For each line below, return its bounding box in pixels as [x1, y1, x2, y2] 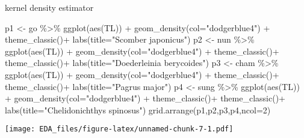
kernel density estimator [5, 1, 94, 13]
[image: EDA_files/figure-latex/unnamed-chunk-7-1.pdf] [5, 125, 234, 134]
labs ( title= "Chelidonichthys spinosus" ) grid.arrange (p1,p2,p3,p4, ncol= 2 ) [5, 103, 271, 116]
